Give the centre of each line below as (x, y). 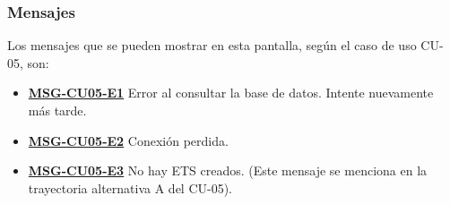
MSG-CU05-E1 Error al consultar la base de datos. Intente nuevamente (231, 93)
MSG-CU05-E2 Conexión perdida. (128, 140)
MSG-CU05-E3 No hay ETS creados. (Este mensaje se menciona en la (228, 170)
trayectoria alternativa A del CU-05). (130, 187)
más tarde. (57, 110)
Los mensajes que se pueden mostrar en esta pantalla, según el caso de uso (212, 45)
